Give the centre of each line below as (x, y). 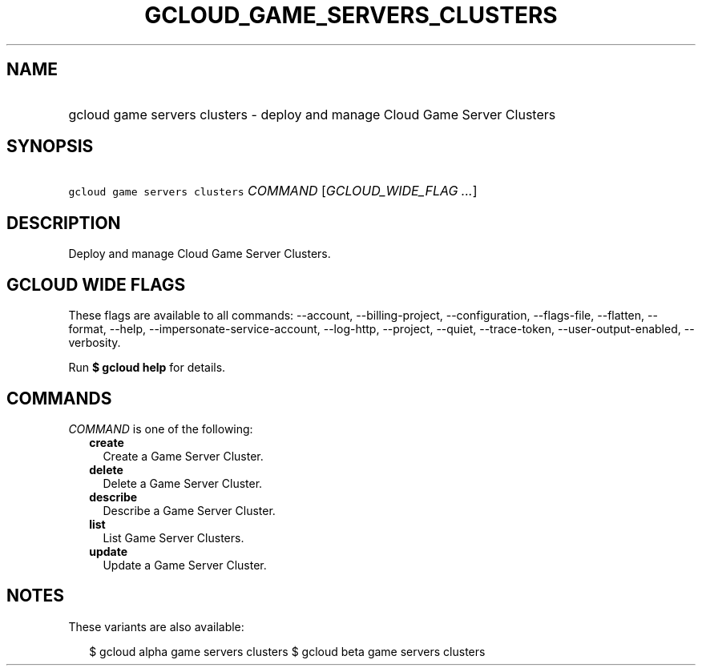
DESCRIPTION (64, 223)
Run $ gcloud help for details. (147, 368)
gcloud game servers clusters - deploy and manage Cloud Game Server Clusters (312, 114)
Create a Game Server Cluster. (183, 456)
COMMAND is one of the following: (161, 429)
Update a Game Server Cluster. (185, 565)
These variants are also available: (156, 626)
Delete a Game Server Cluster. (183, 483)
